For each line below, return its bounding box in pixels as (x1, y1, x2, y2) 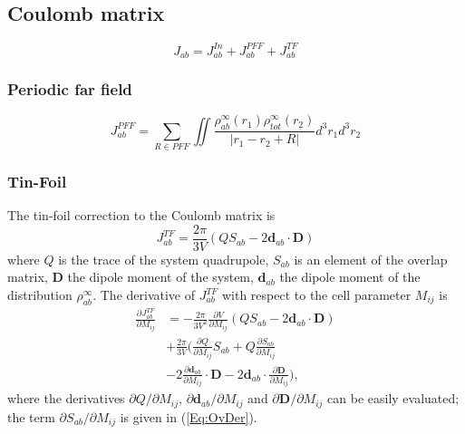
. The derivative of (92, 285, 196, 304)
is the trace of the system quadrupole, (58, 249, 269, 268)
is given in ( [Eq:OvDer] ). (120, 407, 257, 426)
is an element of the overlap (294, 249, 448, 268)
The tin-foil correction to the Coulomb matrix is (7, 206, 276, 225)
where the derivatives (7, 389, 125, 408)
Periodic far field (7, 78, 132, 101)
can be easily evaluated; (327, 389, 460, 408)
